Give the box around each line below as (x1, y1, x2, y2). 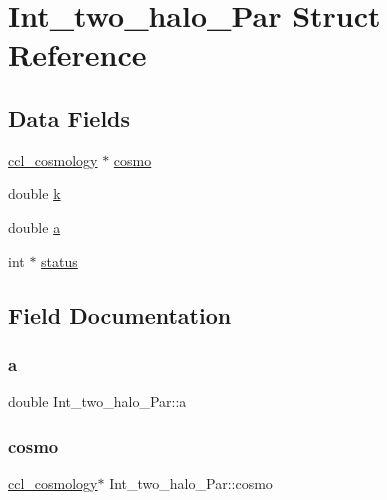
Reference (8, 34, 147, 75)
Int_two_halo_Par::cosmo (109, 472, 273, 493)
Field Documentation (8, 299, 232, 330)
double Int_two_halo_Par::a (8, 391, 187, 412)
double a (8, 216, 61, 237)
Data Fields (8, 102, 131, 133)
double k (8, 183, 61, 204)
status (41, 250, 78, 271)
